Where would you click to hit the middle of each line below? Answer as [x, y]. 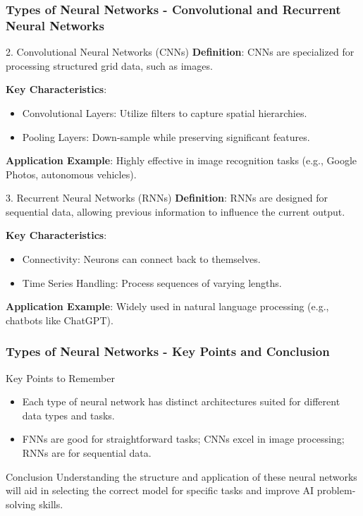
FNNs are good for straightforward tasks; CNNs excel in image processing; [183, 439]
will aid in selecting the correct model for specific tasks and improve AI [160, 490]
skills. [51, 504]
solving [21, 504]
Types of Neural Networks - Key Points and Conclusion [168, 351]
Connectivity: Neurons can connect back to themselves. [141, 259]
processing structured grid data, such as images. [109, 65]
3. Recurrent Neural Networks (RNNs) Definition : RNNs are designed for [167, 198]
